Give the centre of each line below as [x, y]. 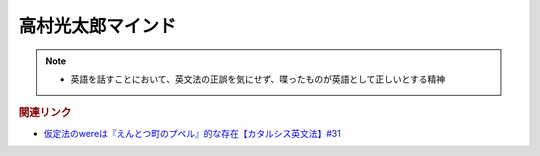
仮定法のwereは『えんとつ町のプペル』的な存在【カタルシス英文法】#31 [192, 133]
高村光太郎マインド [97, 26]
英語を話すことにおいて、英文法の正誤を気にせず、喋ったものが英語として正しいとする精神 [258, 79]
